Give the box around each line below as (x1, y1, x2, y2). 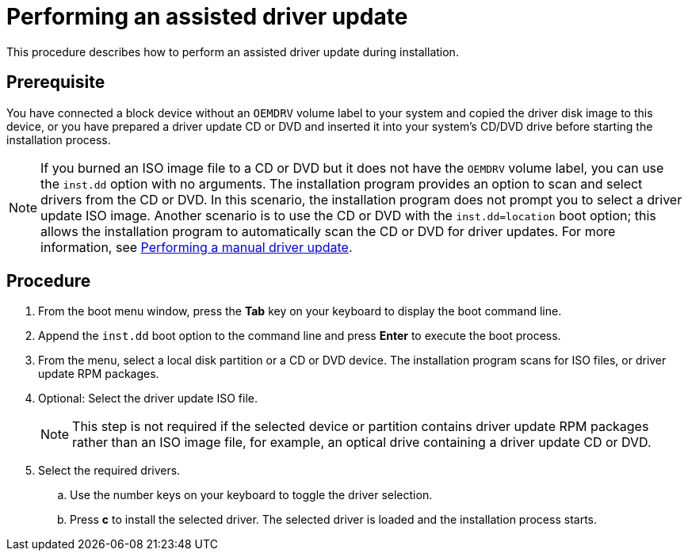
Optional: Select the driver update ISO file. (38, 391, 258, 406)
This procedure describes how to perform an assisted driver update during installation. (6, 44, 459, 59)
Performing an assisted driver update (6, 3, 408, 30)
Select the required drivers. (38, 464, 181, 478)
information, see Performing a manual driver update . (40, 238, 353, 255)
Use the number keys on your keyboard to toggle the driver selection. (70, 488, 433, 502)
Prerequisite (6, 72, 105, 93)
